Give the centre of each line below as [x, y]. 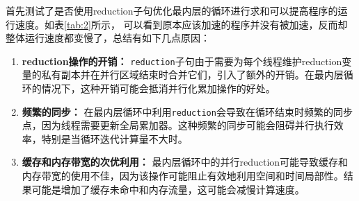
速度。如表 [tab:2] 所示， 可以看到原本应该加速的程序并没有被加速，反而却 [181, 24]
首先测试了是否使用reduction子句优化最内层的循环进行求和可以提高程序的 [172, 10]
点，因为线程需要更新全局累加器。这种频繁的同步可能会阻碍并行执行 [178, 125]
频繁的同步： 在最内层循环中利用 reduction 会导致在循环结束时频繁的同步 [187, 111]
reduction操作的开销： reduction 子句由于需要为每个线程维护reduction [182, 61]
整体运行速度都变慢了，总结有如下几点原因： [108, 38]
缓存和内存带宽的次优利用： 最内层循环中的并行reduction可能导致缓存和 [185, 162]
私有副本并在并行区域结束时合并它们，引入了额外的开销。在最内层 [192, 75]
